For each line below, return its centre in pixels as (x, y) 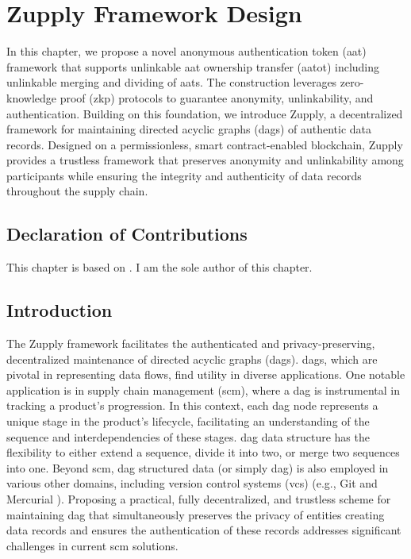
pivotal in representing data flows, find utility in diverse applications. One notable (206, 374)
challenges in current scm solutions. (92, 545)
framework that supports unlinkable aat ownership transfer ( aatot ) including (193, 66)
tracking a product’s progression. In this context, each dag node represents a (192, 405)
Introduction (60, 310)
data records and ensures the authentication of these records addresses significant (204, 530)
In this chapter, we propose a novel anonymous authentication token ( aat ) (186, 51)
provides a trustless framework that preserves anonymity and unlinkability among (205, 160)
